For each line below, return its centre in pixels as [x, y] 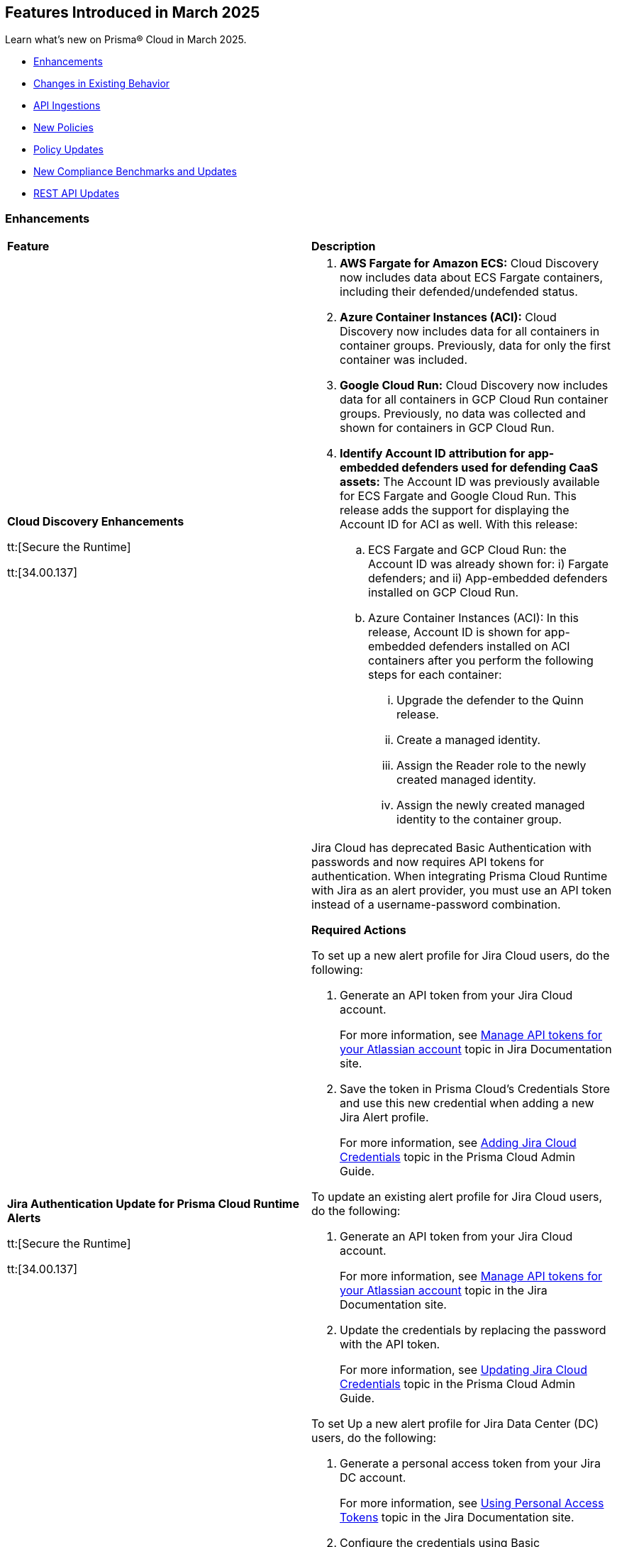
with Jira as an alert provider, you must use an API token [462, 891]
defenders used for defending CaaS [500, 468]
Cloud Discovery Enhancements [96, 522]
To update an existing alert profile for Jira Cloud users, [457, 1197]
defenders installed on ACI [499, 647]
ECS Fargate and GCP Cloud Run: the [467, 550]
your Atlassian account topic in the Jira [444, 1291]
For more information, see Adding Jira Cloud [458, 1143]
